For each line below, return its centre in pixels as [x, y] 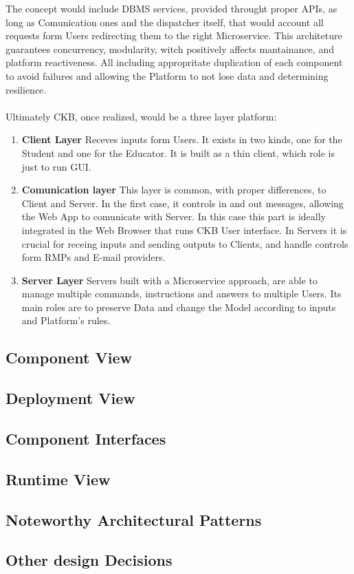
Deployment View [70, 398]
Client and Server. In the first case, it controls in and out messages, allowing [182, 203]
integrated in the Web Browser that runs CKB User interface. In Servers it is [184, 230]
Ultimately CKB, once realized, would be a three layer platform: [141, 116]
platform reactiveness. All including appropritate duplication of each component [174, 62]
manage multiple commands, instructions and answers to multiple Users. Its [181, 294]
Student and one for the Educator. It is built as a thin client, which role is [178, 152]
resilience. [26, 89]
